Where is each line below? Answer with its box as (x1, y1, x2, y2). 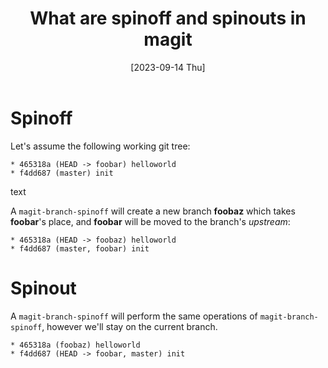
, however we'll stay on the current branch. (41, 320, 218, 332)
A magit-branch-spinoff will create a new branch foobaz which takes (10, 205, 296, 217)
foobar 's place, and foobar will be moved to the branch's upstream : (10, 215, 291, 227)
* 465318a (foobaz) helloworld (10, 340, 141, 350)
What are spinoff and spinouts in (29, 7, 307, 30)
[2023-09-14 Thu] (130, 61, 206, 73)
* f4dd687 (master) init (10, 168, 114, 178)
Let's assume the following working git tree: (10, 140, 191, 152)
